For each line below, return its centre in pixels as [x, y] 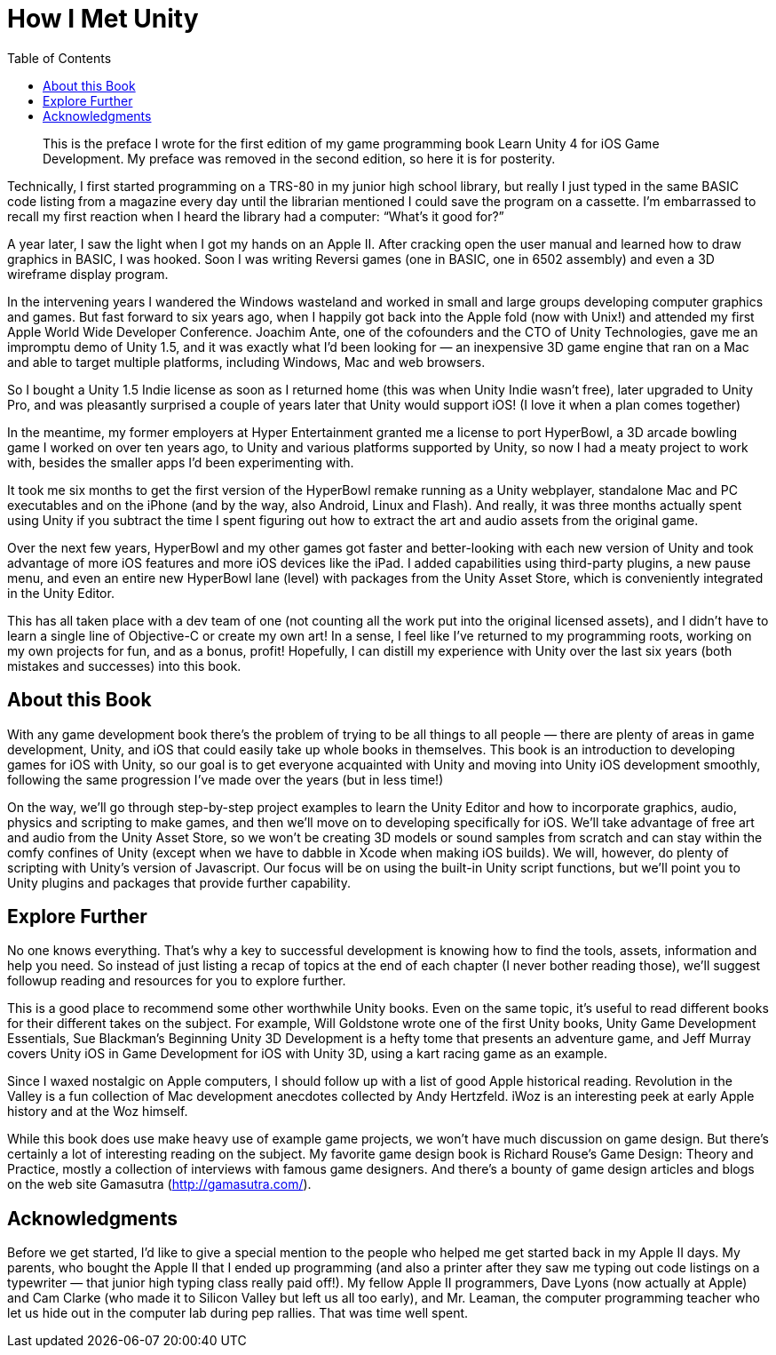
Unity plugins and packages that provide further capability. [179, 882]
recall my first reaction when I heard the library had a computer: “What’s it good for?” [256, 216]
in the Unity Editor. [61, 593]
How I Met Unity [103, 19]
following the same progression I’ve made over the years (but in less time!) [226, 779]
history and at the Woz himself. [98, 1112]
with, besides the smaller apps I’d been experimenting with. [181, 462]
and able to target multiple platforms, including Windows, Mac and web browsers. [246, 362]
